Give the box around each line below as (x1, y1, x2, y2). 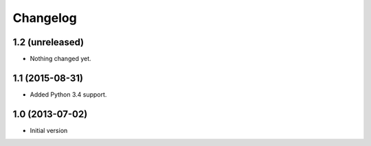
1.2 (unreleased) (12, 36, 85, 48)
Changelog (12, 10, 77, 25)
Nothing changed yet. (30, 55, 92, 63)
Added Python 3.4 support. (30, 90, 107, 99)
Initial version (30, 126, 68, 134)
